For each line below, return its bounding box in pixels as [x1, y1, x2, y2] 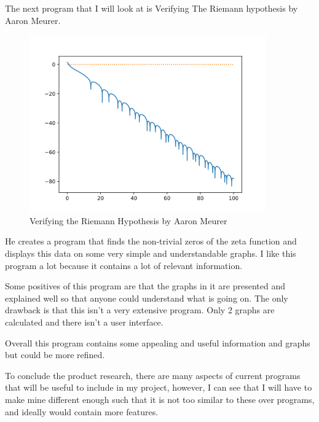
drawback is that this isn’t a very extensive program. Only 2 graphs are [5, 303, 275, 316]
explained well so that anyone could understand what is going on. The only [5, 291, 288, 304]
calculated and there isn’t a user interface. [5, 315, 163, 328]
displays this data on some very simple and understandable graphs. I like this [5, 246, 296, 259]
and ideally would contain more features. [5, 405, 159, 418]
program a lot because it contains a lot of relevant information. [5, 259, 243, 272]
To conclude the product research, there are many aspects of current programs [5, 369, 301, 381]
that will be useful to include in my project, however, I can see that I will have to [5, 381, 312, 394]
